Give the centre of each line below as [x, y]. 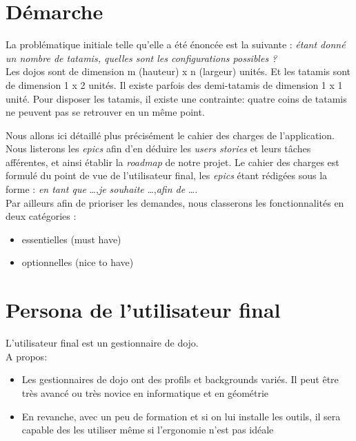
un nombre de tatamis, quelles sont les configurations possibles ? [141, 58]
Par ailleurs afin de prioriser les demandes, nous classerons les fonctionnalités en [175, 202]
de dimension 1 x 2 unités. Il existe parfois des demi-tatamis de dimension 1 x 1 [174, 84]
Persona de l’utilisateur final [143, 310]
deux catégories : [41, 216]
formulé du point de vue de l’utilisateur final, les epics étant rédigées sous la [167, 175]
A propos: [27, 356]
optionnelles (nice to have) [78, 262]
